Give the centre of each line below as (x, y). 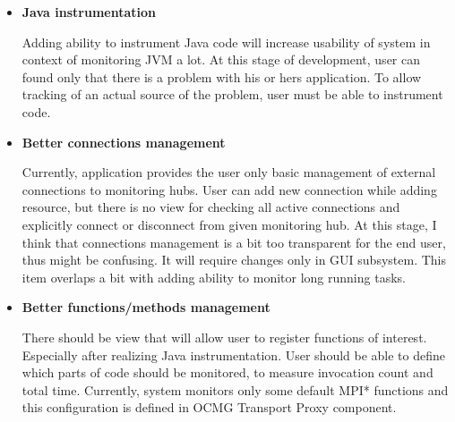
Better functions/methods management (146, 307)
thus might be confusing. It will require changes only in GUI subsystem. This (234, 260)
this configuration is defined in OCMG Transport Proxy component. (209, 407)
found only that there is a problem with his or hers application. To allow (222, 76)
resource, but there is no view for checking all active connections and (211, 207)
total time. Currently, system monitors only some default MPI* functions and (235, 389)
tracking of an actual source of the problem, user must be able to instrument (232, 94)
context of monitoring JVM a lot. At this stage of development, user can (221, 59)
